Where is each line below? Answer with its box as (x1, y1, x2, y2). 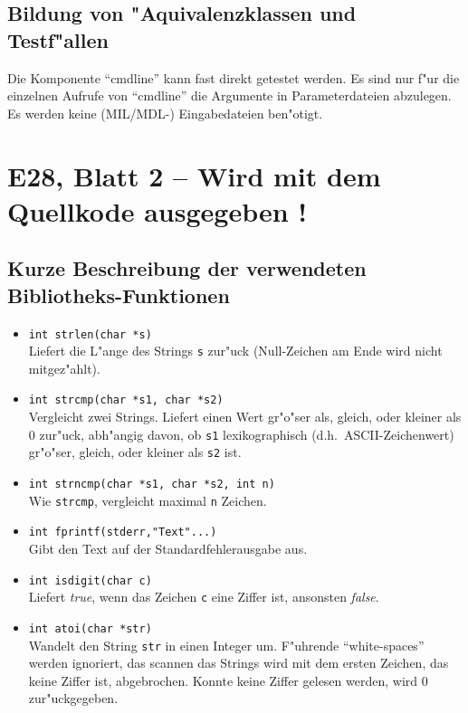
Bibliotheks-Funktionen (7, 280, 230, 309)
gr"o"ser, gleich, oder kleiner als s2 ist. (28, 442, 242, 461)
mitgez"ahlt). (28, 358, 100, 377)
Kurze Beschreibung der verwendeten (7, 254, 367, 282)
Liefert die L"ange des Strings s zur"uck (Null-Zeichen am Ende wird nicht (28, 341, 443, 360)
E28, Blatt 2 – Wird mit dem (7, 157, 381, 194)
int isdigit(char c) (28, 574, 152, 587)
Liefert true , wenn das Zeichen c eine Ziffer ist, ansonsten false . (28, 587, 379, 606)
